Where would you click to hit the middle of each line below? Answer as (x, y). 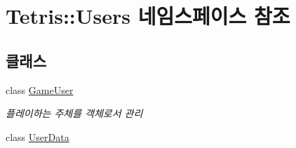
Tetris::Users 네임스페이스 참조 (148, 16)
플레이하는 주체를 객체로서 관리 (74, 113)
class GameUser (40, 89)
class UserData (38, 136)
